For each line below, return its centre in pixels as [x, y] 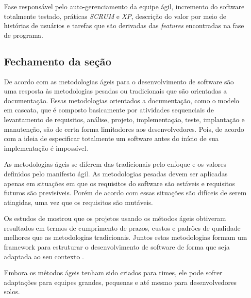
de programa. [24, 35]
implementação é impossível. [46, 148]
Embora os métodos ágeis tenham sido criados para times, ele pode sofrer [113, 273]
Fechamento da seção [58, 61]
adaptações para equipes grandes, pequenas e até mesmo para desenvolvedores [120, 282]
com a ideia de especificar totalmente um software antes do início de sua [111, 138]
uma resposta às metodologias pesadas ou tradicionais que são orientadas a [116, 91]
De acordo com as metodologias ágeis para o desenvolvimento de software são [119, 81]
